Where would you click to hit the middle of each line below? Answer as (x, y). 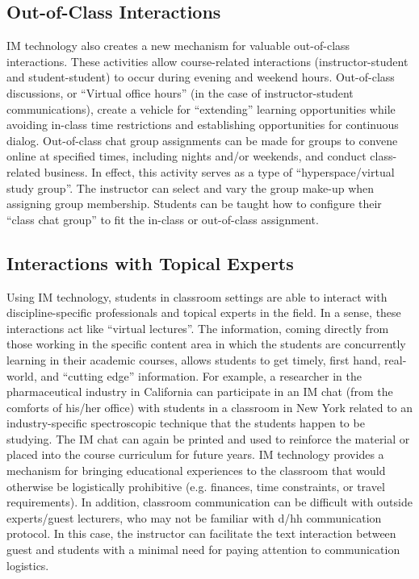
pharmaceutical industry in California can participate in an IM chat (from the (200, 392)
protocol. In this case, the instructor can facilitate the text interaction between (201, 533)
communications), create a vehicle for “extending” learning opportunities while (201, 108)
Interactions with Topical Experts (150, 262)
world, (22, 375)
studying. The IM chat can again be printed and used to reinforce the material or (208, 438)
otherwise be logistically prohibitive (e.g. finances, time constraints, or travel (196, 486)
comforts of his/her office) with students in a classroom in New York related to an (210, 407)
